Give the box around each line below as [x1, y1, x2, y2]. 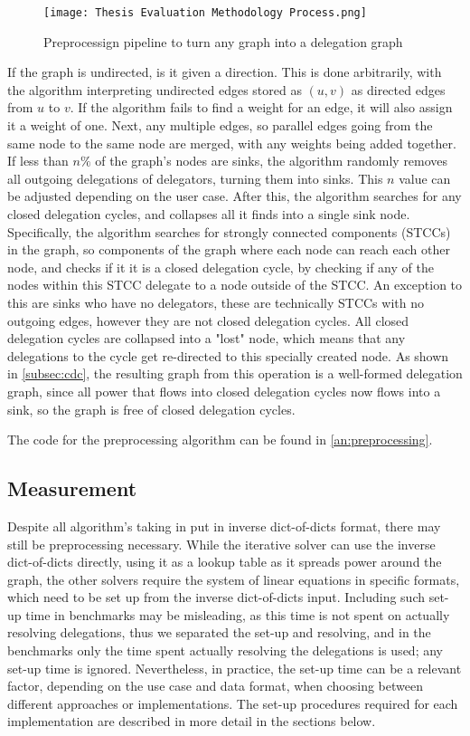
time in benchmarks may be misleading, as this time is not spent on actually [25, 605, 450, 624]
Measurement [7, 474, 137, 502]
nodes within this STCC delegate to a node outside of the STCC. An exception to [7, 275, 463, 294]
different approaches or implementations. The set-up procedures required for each [7, 693, 458, 712]
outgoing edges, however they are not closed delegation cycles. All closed [7, 311, 409, 330]
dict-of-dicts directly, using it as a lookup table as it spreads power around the [7, 552, 442, 571]
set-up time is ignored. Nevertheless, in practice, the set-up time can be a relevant [7, 658, 462, 677]
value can [399, 168, 451, 187]
